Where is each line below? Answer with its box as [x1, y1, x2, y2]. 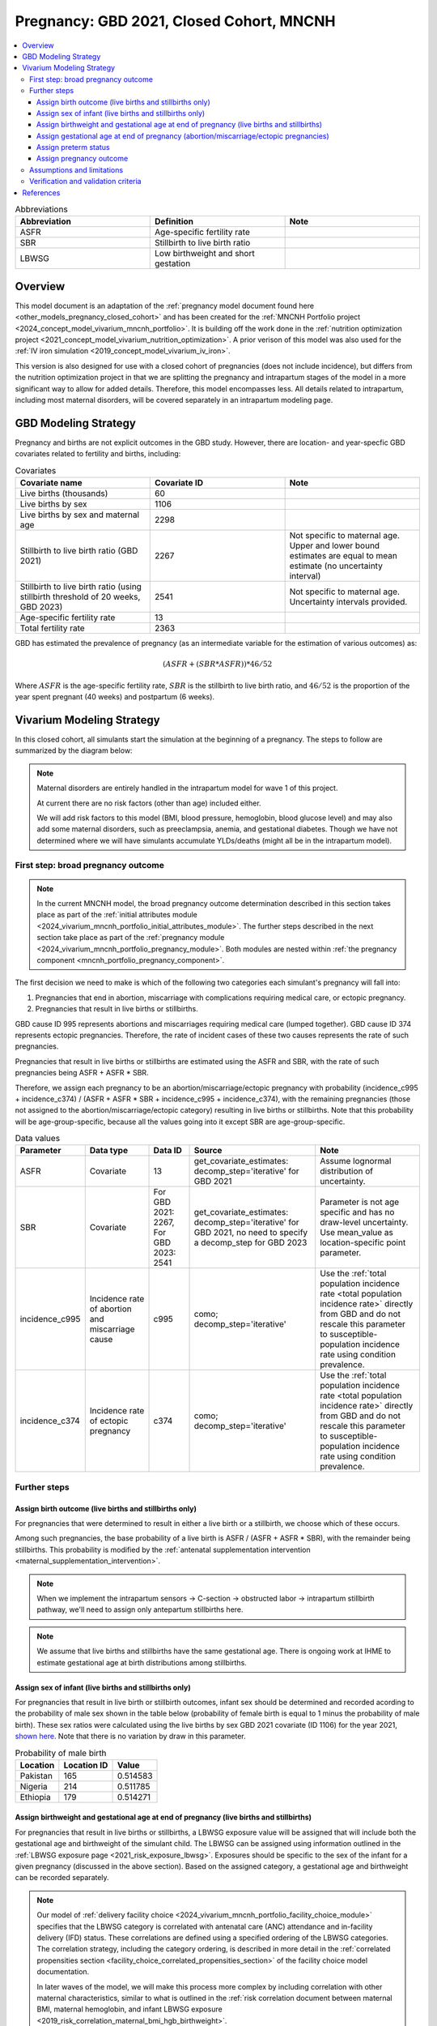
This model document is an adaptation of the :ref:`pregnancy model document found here [15, 301, 315, 310]
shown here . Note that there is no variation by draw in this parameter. [15, 1731, 246, 1742]
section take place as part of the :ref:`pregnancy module [36, 933, 225, 942]
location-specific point [320, 1237, 406, 1248]
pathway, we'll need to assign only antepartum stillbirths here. [36, 1605, 244, 1614]
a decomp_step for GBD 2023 [193, 1237, 308, 1248]
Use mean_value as [320, 1227, 394, 1238]
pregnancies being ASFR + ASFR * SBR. [15, 1068, 149, 1078]
